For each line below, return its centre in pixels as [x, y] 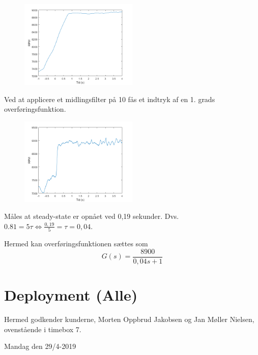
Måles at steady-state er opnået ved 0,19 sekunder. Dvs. [92, 216]
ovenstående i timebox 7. [43, 329]
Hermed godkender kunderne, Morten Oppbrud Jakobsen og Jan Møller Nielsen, [129, 319]
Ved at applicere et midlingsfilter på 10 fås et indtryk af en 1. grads [110, 99]
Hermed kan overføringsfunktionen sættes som [76, 244]
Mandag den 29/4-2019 [40, 346]
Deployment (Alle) [71, 295]
